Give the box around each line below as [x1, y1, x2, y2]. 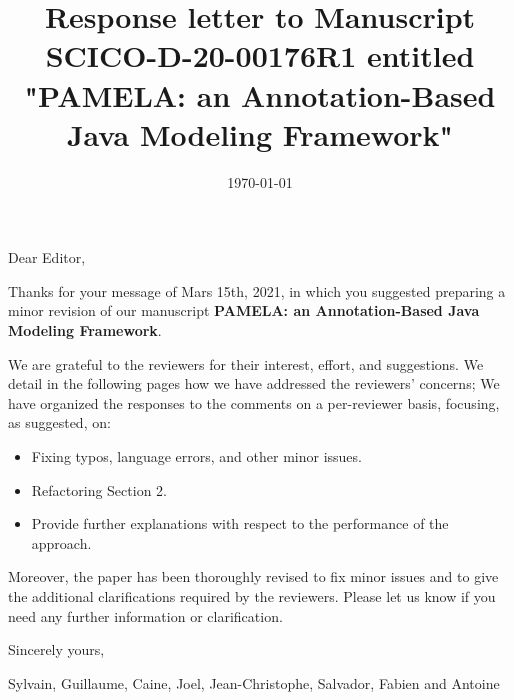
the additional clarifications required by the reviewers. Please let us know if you [8, 586, 496, 606]
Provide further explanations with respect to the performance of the [31, 513, 449, 534]
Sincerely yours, [8, 639, 105, 660]
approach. [31, 532, 92, 553]
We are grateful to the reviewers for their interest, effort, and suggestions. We [8, 353, 484, 374]
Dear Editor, [8, 247, 86, 268]
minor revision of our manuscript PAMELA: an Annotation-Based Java [8, 300, 480, 321]
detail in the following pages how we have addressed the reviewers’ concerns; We [8, 373, 500, 394]
